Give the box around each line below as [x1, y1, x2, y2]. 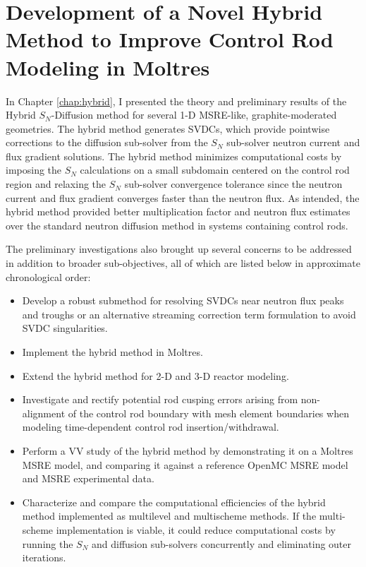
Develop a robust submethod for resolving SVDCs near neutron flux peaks [22, 293, 344, 308]
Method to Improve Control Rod [6, 25, 334, 54]
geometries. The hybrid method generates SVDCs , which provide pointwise [6, 121, 330, 136]
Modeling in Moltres [6, 52, 210, 81]
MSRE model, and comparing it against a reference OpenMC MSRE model [22, 457, 348, 472]
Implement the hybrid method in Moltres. [22, 345, 203, 359]
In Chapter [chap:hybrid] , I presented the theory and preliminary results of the [6, 93, 347, 108]
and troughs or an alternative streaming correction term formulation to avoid [22, 306, 356, 321]
